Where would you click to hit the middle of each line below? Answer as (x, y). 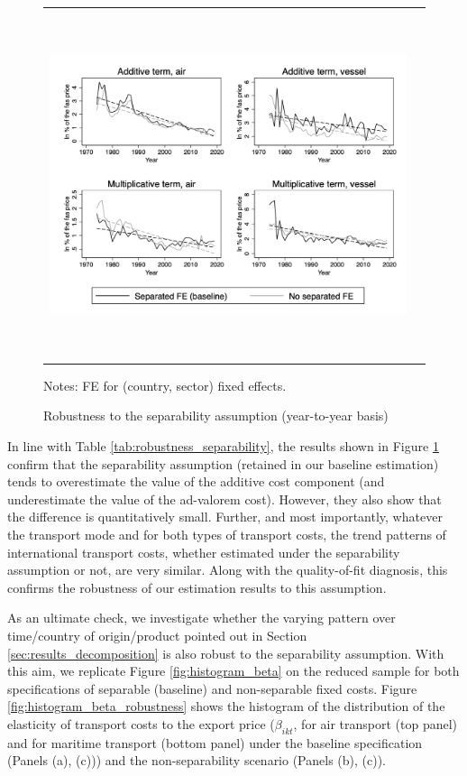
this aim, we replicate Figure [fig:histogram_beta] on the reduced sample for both (233, 671)
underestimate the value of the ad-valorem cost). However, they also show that (224, 499)
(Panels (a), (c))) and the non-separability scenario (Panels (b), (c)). (197, 760)
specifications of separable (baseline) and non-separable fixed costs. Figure (212, 688)
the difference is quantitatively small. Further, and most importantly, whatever (225, 517)
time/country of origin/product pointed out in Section (157, 635)
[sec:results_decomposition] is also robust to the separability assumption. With (226, 653)
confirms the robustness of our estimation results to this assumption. (197, 587)
